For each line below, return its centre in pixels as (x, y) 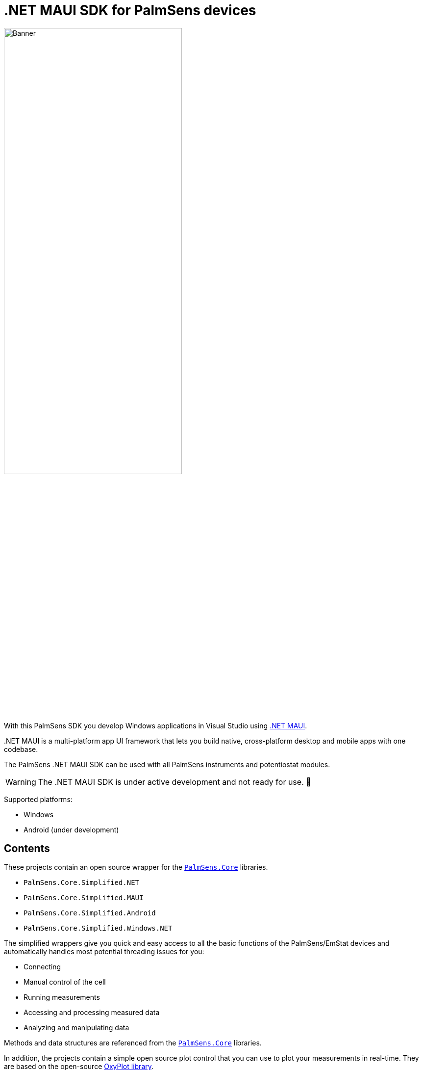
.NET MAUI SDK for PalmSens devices (130, 10)
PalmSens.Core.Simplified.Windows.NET (98, 928)
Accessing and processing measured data (92, 1013)
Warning (21, 782)
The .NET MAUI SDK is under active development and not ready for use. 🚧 (174, 782)
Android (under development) (71, 829)
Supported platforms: (38, 799)
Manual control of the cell (65, 982)
